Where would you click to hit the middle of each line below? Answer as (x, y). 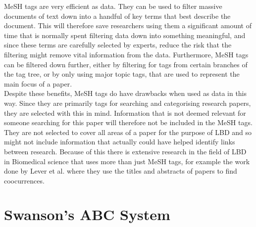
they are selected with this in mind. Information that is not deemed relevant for (125, 113)
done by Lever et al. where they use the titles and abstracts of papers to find (121, 171)
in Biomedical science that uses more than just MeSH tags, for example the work (127, 161)
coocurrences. (24, 180)
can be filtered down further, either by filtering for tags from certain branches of (126, 64)
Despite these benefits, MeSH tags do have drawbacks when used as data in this (126, 93)
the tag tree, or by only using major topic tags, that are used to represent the (122, 74)
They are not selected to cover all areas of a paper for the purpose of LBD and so (128, 132)
